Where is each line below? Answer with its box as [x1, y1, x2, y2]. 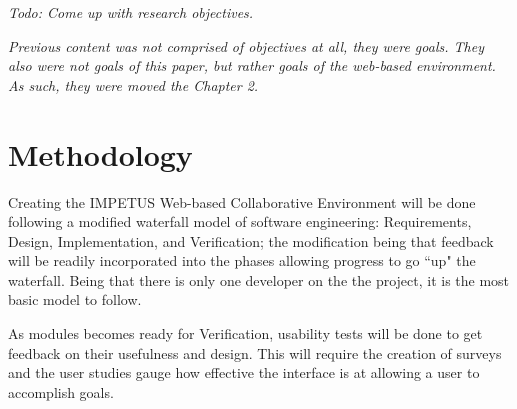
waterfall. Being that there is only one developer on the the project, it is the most [8, 269, 510, 290]
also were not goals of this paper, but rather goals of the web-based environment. [8, 55, 496, 76]
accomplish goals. [8, 381, 114, 402]
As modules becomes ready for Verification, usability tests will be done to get [8, 323, 483, 344]
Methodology [8, 133, 193, 174]
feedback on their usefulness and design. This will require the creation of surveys [8, 342, 502, 363]
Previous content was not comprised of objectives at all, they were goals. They [8, 35, 484, 56]
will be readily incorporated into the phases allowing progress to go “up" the [8, 250, 476, 271]
